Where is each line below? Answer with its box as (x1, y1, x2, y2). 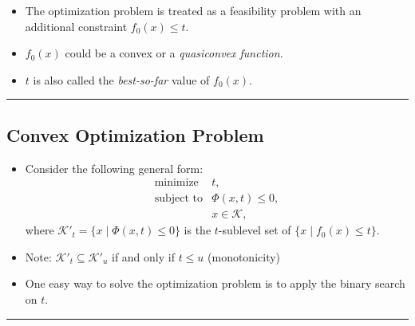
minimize (154, 177, 199, 189)
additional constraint (25, 18, 128, 34)
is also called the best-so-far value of (33, 71, 210, 88)
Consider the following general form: (25, 159, 204, 176)
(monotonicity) (207, 248, 281, 265)
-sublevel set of (218, 222, 291, 238)
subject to (154, 193, 203, 205)
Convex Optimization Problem (6, 122, 264, 147)
